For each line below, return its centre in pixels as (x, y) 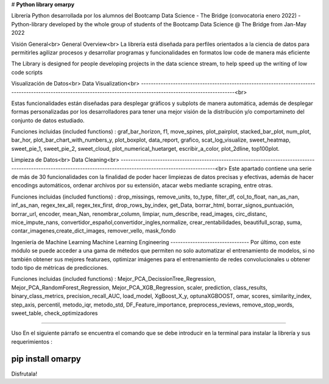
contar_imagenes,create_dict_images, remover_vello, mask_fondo (94, 231)
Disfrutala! (24, 374)
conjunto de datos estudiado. (48, 120)
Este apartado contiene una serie (270, 168)
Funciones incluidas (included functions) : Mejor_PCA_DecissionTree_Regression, (114, 279)
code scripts (27, 72)
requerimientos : (32, 341)
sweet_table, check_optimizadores (55, 313)
